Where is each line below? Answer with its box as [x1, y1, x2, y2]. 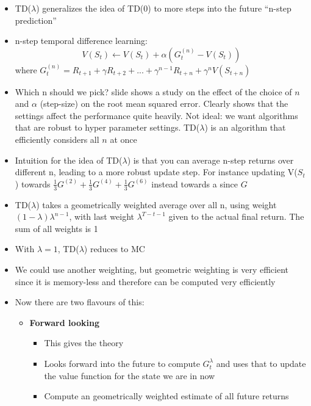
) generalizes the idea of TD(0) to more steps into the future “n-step [36, 2, 291, 14]
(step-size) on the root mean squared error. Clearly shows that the [40, 97, 288, 110]
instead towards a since [151, 177, 238, 190]
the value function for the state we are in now [44, 369, 215, 382]
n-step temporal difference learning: [15, 34, 148, 47]
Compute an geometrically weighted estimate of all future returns [44, 390, 289, 402]
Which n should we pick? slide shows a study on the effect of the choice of [15, 85, 292, 98]
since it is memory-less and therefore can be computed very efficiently [15, 275, 276, 288]
